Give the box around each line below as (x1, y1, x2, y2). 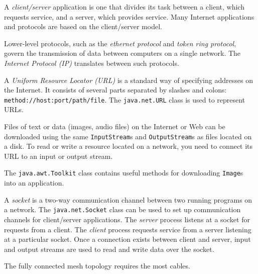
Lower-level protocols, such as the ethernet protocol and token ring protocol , (4, 38, 236, 48)
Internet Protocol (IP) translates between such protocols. (4, 57, 179, 68)
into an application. (4, 177, 64, 188)
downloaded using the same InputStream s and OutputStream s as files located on (4, 131, 252, 141)
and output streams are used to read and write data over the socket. (4, 243, 214, 254)
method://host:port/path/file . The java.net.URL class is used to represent (4, 94, 245, 105)
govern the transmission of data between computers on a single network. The (4, 48, 241, 58)
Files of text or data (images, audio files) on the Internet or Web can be (4, 121, 225, 131)
